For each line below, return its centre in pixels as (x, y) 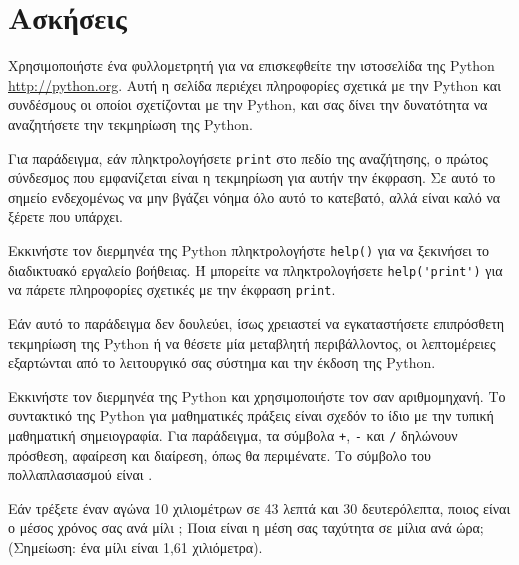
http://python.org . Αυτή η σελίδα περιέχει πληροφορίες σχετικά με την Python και (254, 84)
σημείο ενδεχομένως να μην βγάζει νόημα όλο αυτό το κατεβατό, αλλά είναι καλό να (254, 196)
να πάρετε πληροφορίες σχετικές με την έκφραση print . (172, 289)
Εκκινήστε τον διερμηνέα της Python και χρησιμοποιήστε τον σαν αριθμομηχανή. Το (257, 395)
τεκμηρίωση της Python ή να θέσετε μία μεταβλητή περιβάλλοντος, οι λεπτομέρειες (252, 342)
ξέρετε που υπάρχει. (65, 216)
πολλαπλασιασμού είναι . (80, 474)
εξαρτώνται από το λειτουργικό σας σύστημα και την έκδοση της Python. (222, 362)
